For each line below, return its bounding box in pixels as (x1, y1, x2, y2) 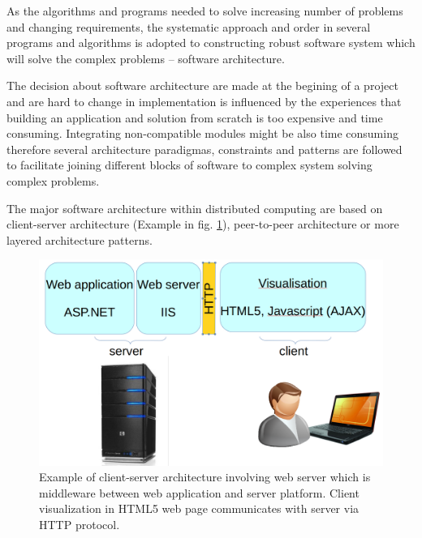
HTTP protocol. (39, 515, 120, 532)
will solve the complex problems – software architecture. (6, 49, 285, 66)
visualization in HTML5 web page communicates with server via (39, 500, 360, 517)
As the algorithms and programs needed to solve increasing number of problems (6, 2, 403, 19)
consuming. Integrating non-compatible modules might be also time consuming (6, 125, 398, 142)
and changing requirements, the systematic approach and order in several (6, 18, 371, 35)
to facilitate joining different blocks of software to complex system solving (6, 156, 372, 173)
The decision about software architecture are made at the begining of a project (6, 77, 398, 94)
